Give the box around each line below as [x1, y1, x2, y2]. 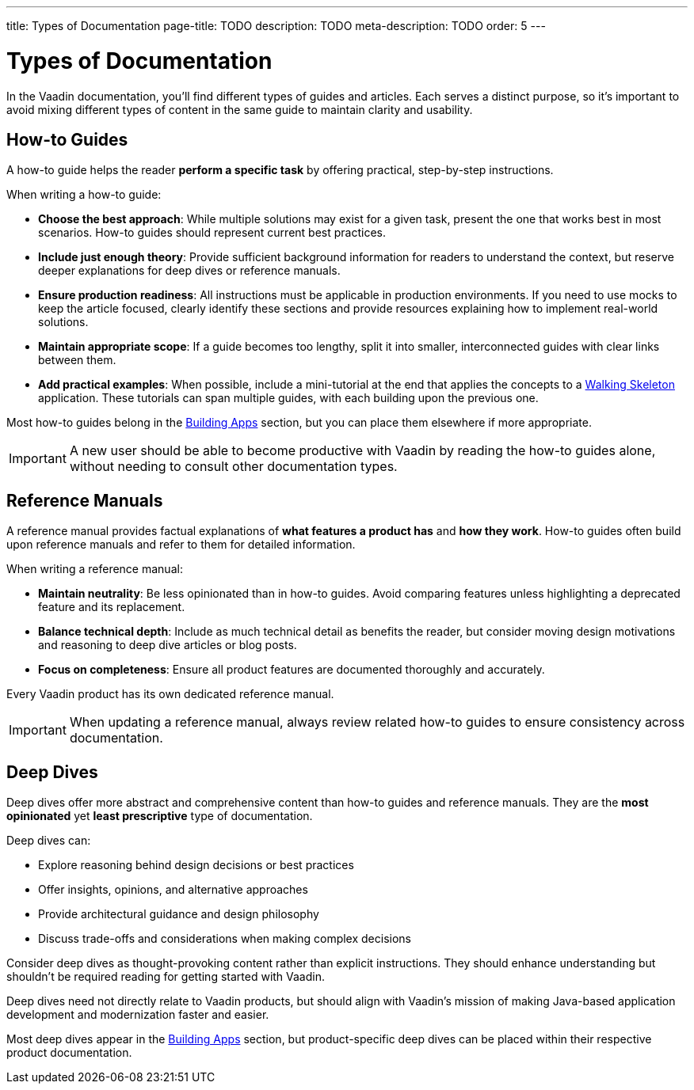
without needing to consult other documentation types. [69, 458, 398, 475]
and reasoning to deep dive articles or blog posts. [38, 638, 297, 652]
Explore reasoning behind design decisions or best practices [38, 858, 354, 872]
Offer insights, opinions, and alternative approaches [38, 883, 308, 897]
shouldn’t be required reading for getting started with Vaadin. [6, 970, 326, 984]
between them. [38, 353, 116, 367]
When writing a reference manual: [6, 562, 183, 576]
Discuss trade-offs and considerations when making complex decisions [38, 932, 412, 946]
